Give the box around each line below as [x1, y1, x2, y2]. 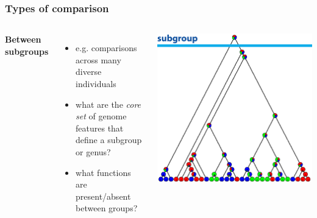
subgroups [5, 44, 49, 57]
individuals [76, 77, 116, 90]
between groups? [76, 202, 138, 214]
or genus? [76, 145, 111, 158]
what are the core [76, 97, 141, 110]
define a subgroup [76, 133, 142, 146]
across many [76, 53, 121, 66]
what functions [76, 166, 131, 178]
